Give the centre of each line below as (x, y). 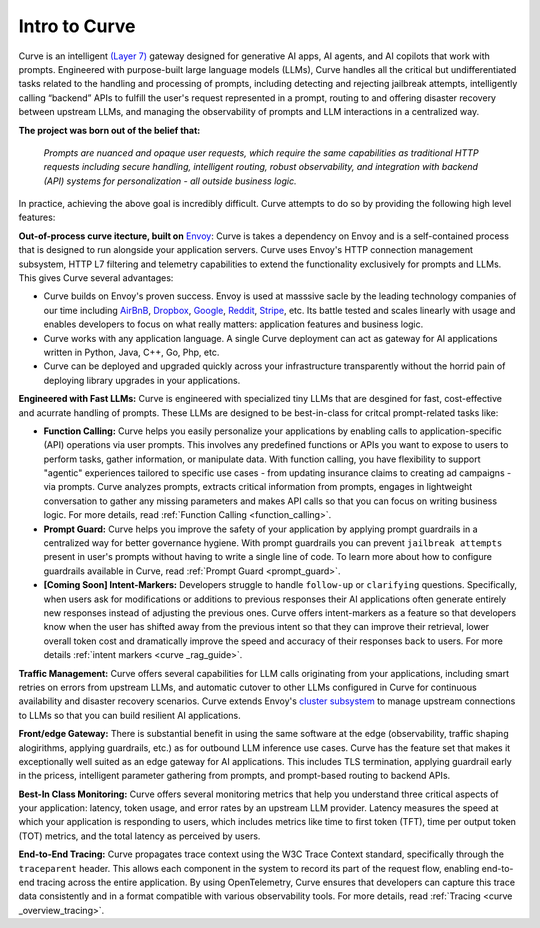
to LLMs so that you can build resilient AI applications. (130, 715)
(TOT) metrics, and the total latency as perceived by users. (139, 836)
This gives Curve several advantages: (96, 278)
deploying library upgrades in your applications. (142, 380)
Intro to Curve (77, 26)
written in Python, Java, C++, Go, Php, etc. (131, 352)
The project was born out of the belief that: (109, 130)
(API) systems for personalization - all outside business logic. (170, 181)
